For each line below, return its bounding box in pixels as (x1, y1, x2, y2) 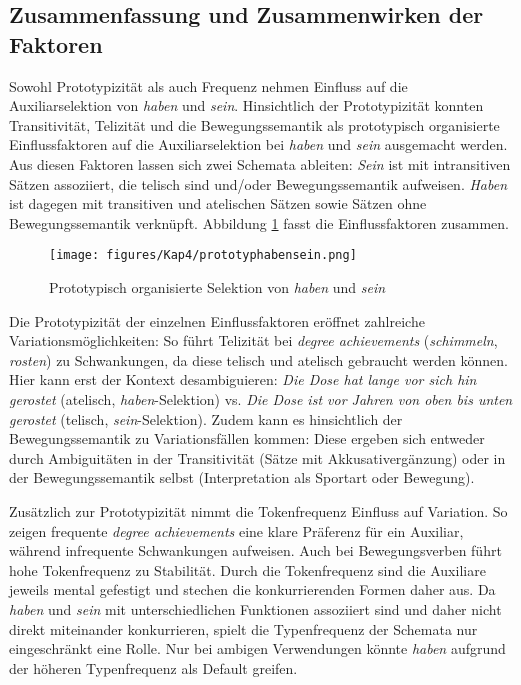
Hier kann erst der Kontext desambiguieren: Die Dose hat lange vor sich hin (9, 369, 477, 390)
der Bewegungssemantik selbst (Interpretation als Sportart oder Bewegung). (9, 467, 475, 488)
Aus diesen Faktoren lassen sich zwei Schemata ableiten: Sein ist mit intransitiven (9, 153, 511, 174)
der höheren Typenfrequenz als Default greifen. (9, 657, 298, 678)
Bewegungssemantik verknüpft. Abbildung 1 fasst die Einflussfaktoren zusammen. (9, 212, 509, 233)
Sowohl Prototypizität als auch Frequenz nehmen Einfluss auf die (9, 75, 408, 96)
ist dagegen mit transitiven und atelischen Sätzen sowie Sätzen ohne (9, 193, 427, 214)
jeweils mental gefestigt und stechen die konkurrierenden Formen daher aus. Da (9, 579, 496, 600)
